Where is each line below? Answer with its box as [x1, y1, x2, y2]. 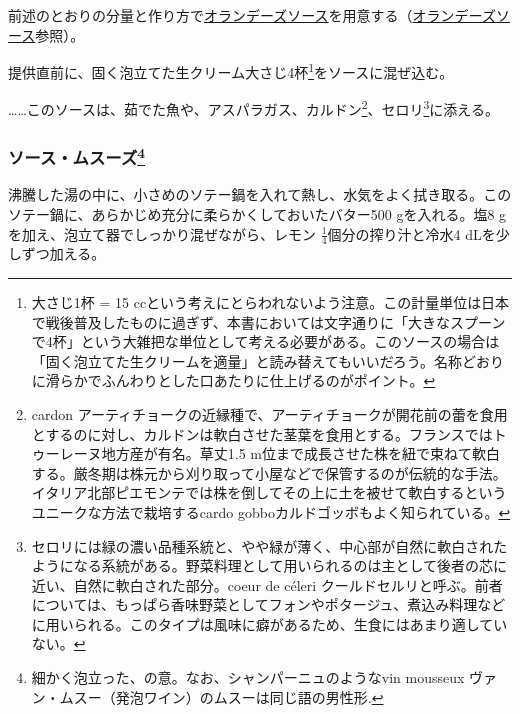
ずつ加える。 [21, 243, 106, 264]
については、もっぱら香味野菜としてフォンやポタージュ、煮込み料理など [31, 594, 506, 615]
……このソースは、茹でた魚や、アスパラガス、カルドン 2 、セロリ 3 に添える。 [8, 96, 499, 120]
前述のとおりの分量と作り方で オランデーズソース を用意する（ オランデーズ [8, 5, 496, 25]
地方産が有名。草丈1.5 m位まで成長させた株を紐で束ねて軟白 [101, 443, 501, 464]
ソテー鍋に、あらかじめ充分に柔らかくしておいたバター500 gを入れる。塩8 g [8, 203, 507, 224]
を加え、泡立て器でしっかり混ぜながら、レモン [8, 223, 316, 244]
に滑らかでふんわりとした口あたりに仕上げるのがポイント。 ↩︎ [31, 370, 436, 391]
